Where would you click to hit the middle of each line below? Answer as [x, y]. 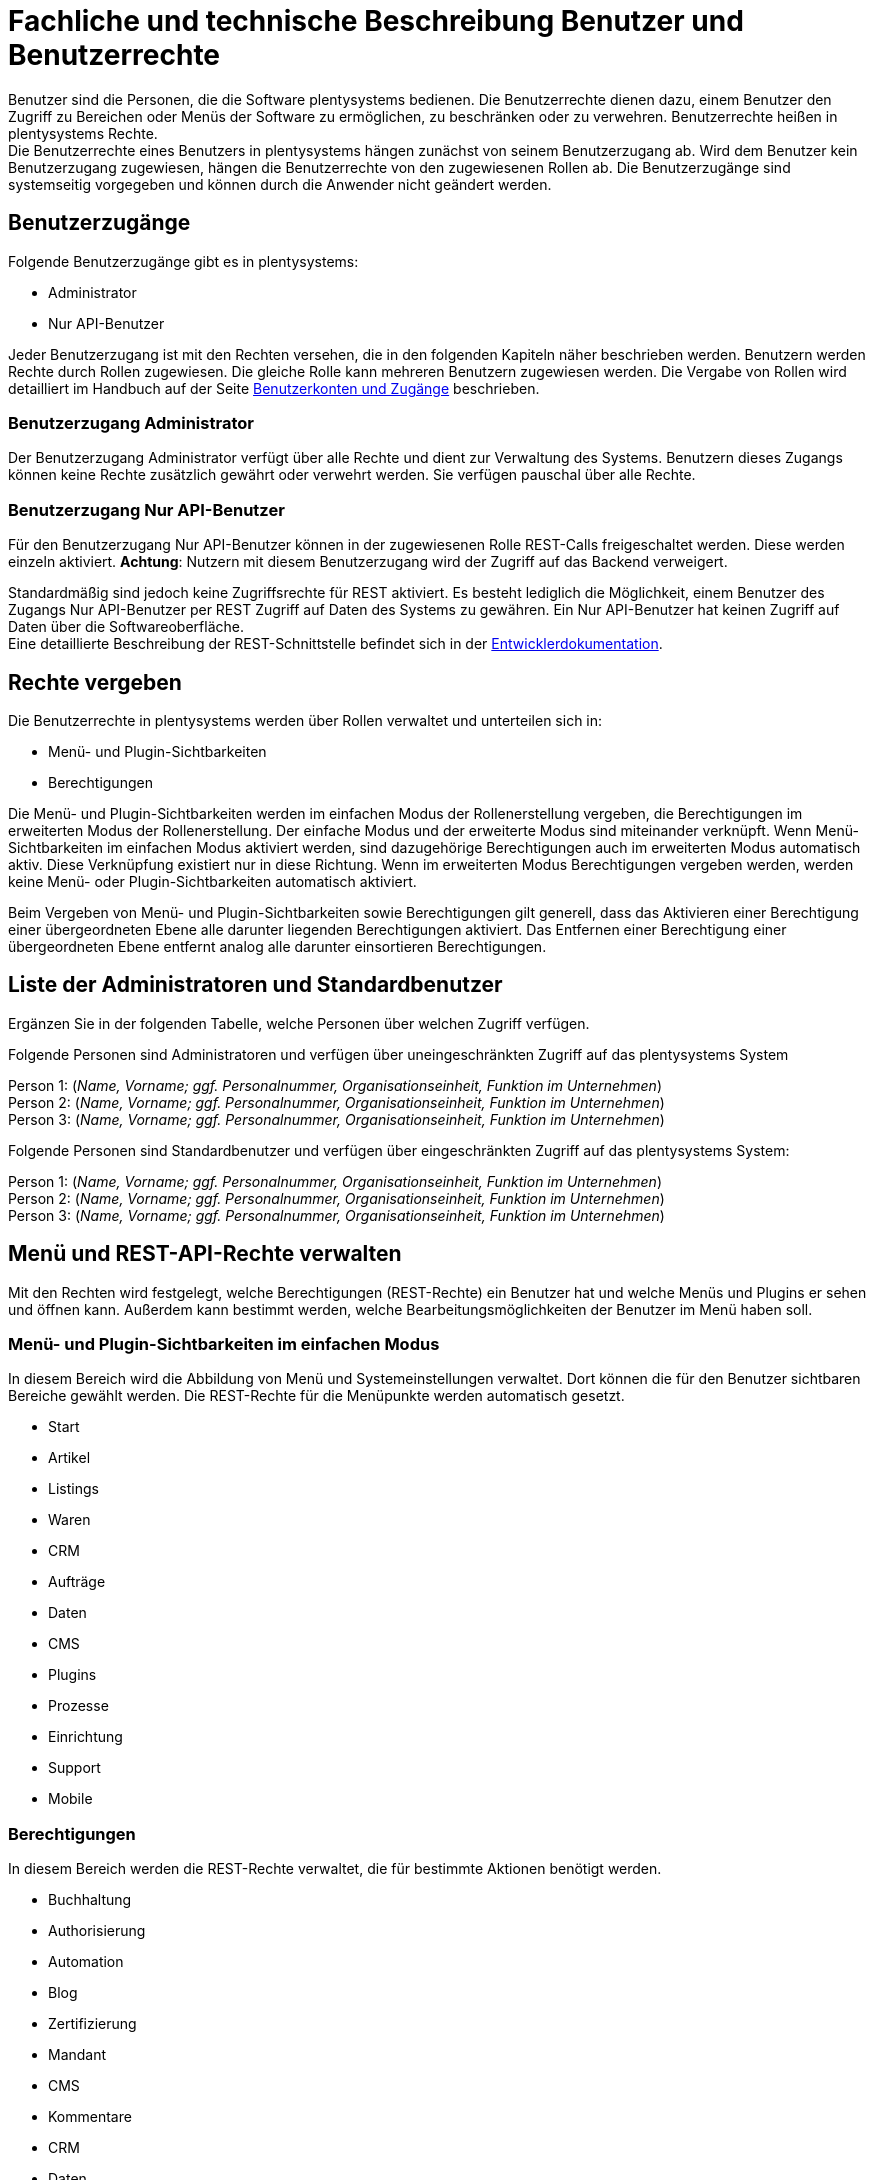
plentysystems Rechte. [83, 133]
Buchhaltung [90, 1900]
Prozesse [78, 1706]
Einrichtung [85, 1737]
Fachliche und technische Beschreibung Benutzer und [376, 21]
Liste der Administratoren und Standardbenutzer [255, 985]
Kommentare [90, 2117]
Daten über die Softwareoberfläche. [126, 627]
